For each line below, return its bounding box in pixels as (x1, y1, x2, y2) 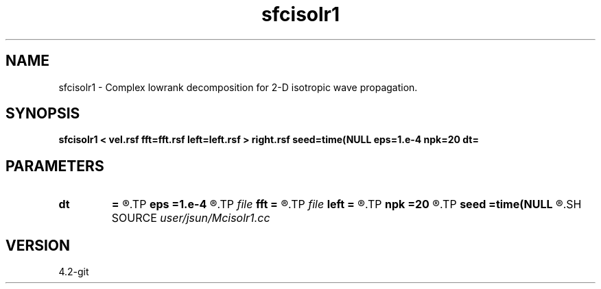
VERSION (5, 236, 71, 254)
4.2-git (58, 266, 89, 278)
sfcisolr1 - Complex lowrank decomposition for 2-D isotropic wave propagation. (58, 81, 418, 93)
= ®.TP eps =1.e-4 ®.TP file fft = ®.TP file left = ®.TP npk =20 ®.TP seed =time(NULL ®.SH (111, 197, 582, 212)
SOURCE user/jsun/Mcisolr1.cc (111, 211, 270, 225)
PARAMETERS (5, 157, 104, 175)
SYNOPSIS (5, 105, 80, 123)
